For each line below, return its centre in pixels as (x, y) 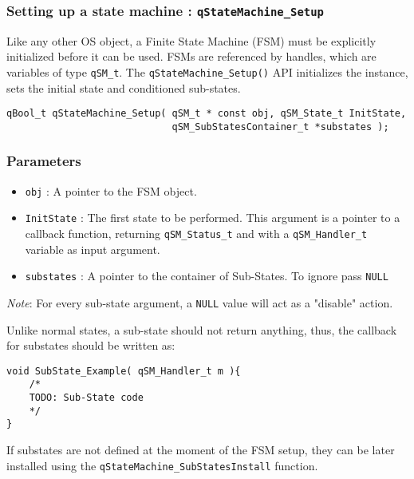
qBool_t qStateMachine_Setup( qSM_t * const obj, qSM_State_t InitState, (207, 114)
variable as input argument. (93, 249)
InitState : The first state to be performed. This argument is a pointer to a (213, 218)
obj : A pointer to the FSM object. (111, 190)
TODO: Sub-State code (86, 398)
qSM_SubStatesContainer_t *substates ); (280, 127)
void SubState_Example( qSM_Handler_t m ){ (124, 371)
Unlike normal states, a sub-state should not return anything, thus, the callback (202, 329)
